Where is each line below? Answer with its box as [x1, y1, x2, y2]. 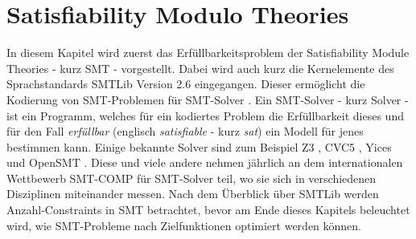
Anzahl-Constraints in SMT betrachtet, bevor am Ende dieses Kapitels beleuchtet [6, 201, 410, 218]
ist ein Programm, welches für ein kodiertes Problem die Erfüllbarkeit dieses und [6, 107, 404, 124]
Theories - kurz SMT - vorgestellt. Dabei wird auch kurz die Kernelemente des [6, 59, 394, 76]
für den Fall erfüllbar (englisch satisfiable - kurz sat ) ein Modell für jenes [6, 123, 364, 140]
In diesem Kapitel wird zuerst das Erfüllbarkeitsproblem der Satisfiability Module [6, 44, 410, 61]
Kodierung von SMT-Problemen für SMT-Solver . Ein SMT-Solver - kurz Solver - [6, 91, 409, 107]
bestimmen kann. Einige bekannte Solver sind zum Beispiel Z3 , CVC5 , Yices [6, 138, 392, 155]
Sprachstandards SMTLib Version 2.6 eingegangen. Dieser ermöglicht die [6, 75, 365, 92]
